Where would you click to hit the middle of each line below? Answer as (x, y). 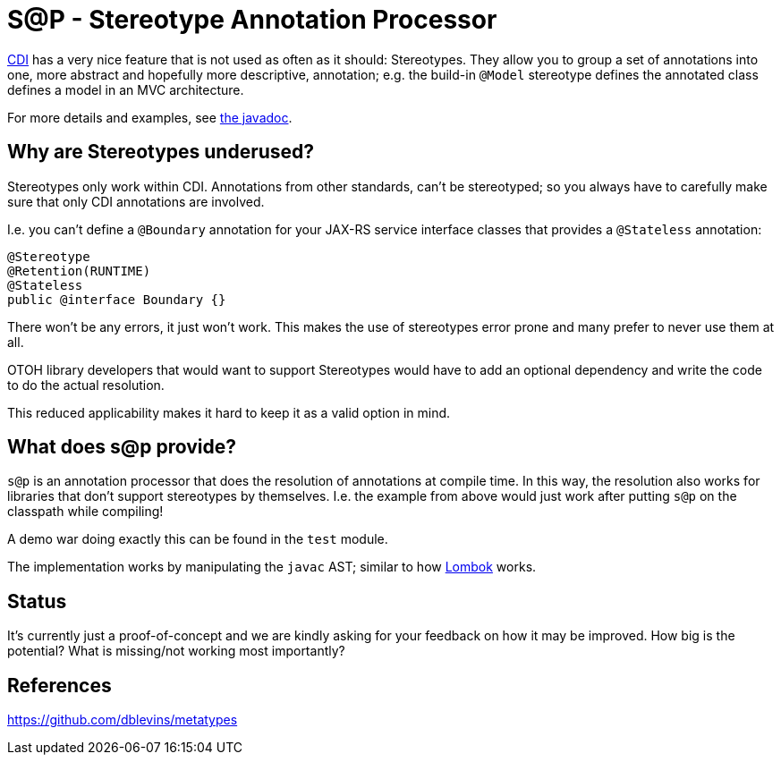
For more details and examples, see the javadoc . (150, 117)
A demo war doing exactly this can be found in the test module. (198, 539)
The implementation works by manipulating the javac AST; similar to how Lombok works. (272, 567)
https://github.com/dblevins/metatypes (123, 720)
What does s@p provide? (122, 447)
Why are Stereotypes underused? (161, 152)
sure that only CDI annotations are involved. (136, 201)
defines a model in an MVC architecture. (126, 89)
